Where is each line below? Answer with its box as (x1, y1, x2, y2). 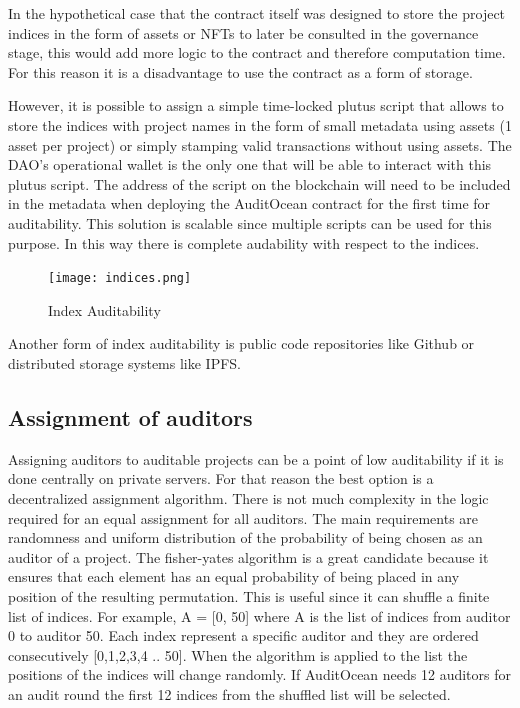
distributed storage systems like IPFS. (8, 352, 242, 373)
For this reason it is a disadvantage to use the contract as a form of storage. (8, 61, 473, 82)
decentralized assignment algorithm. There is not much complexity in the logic (8, 487, 489, 508)
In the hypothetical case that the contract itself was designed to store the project (8, 3, 506, 23)
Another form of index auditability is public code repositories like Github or (8, 333, 475, 354)
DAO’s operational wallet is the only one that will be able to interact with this (8, 154, 492, 175)
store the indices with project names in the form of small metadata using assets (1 (8, 114, 512, 135)
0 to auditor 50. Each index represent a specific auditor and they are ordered (8, 625, 479, 646)
